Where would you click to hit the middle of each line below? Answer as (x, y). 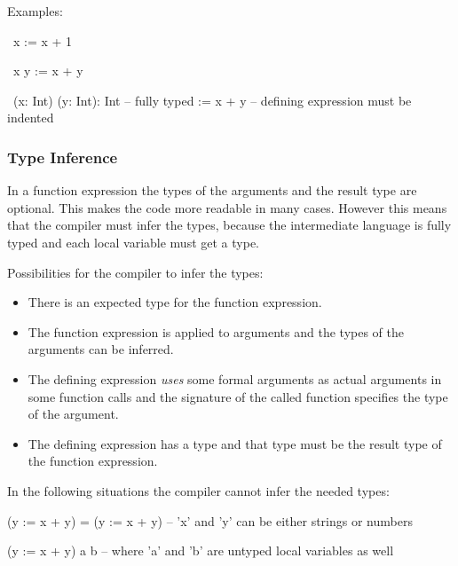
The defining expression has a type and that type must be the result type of (235, 443)
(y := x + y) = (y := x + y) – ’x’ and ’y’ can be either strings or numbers (210, 520)
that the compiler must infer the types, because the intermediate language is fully (229, 225)
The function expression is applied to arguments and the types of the (216, 331)
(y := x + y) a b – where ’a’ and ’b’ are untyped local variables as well (201, 550)
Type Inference (63, 157)
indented (31, 118)
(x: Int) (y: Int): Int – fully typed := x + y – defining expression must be (212, 100)
